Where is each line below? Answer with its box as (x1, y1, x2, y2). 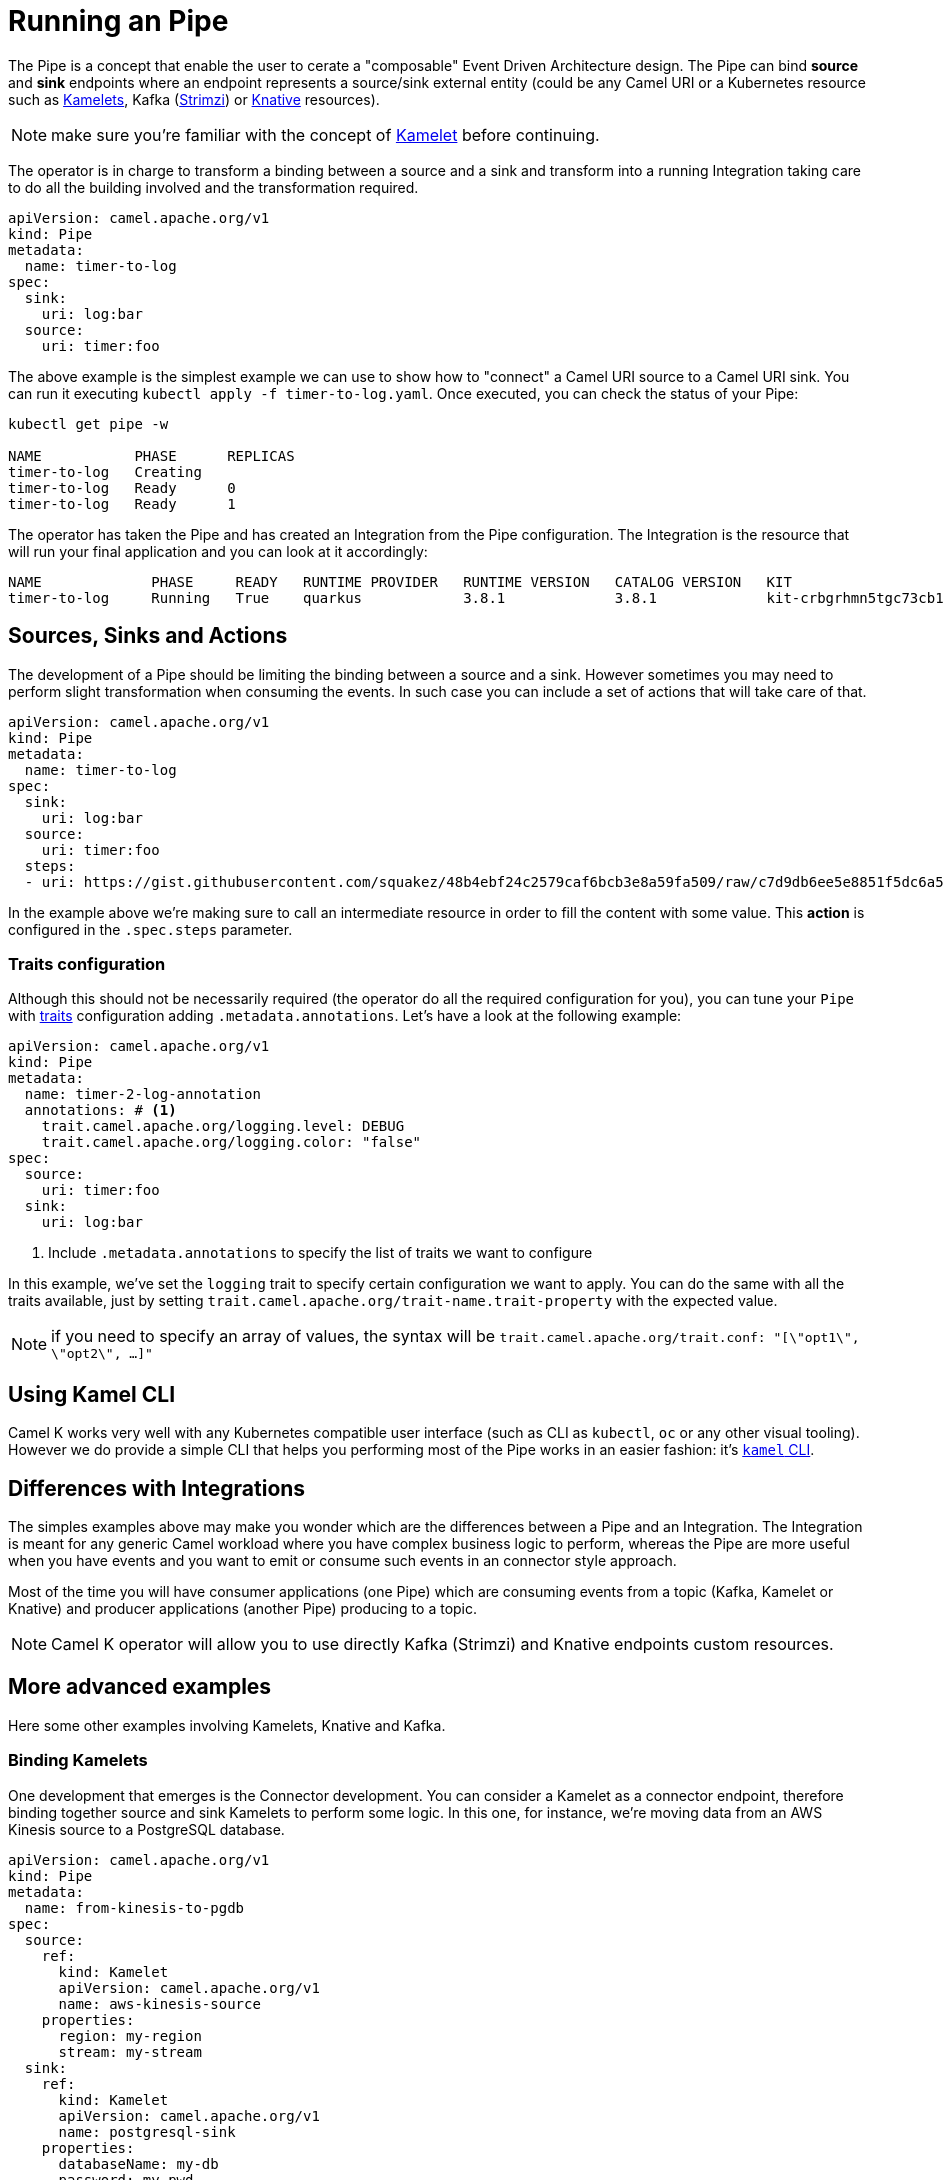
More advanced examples (8, 1674, 272, 1700)
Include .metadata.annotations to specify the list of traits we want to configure (48, 1244, 593, 1262)
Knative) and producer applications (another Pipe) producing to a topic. (8, 1600, 478, 1618)
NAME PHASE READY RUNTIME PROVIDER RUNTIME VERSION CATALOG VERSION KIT (8, 573, 792, 590)
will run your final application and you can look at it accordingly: (8, 542, 428, 560)
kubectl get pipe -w (8, 415, 169, 432)
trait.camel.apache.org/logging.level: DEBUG (41, 1118, 405, 1135)
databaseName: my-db (58, 2155, 219, 2172)
